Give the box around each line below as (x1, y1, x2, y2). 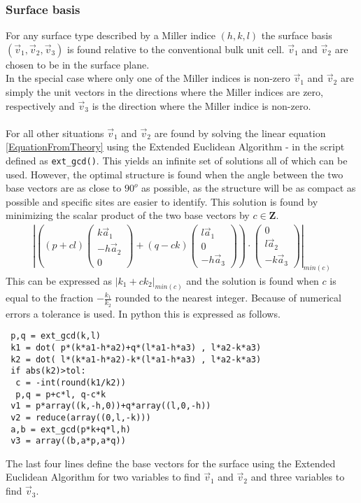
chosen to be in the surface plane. (6, 57, 150, 71)
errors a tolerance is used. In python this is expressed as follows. (6, 306, 281, 320)
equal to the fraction (6, 290, 94, 305)
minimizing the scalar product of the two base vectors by (6, 208, 250, 222)
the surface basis (261, 28, 332, 43)
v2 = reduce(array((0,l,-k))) (10, 412, 151, 423)
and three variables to (250, 469, 345, 484)
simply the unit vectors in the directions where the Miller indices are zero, (6, 85, 323, 99)
